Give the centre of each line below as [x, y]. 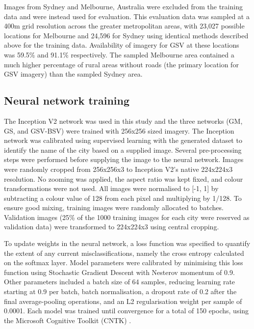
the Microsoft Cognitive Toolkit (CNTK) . [68, 320]
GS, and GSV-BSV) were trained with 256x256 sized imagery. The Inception [119, 130]
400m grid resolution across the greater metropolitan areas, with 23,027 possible [124, 26]
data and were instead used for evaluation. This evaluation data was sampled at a [127, 16]
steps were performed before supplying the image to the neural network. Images [124, 159]
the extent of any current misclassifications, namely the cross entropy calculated [124, 253]
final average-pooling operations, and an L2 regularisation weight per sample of [123, 301]
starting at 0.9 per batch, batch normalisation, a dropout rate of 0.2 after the [120, 291]
